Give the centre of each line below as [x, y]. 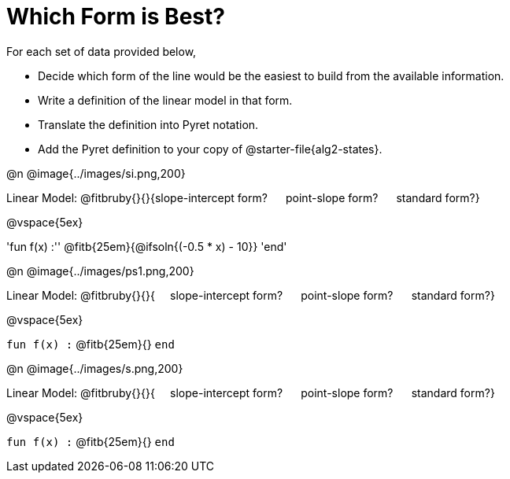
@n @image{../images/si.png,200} [96, 173]
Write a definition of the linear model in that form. [165, 100]
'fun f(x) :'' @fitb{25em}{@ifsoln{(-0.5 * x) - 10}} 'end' [147, 246]
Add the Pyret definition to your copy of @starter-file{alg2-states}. [210, 149]
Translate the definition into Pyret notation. [148, 124]
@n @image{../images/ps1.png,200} [100, 271]
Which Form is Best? [116, 17]
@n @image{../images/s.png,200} [95, 368]
